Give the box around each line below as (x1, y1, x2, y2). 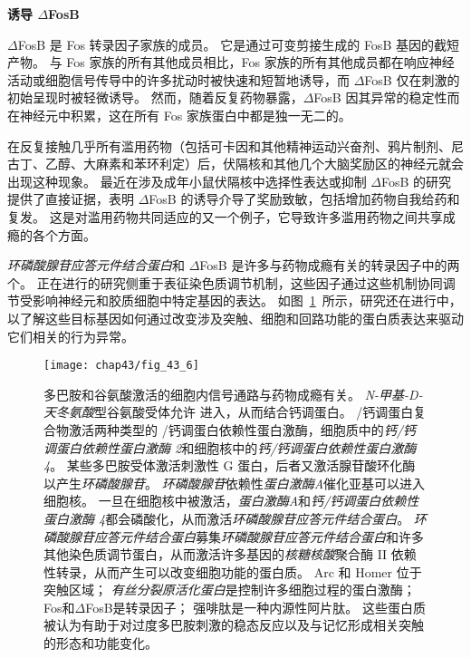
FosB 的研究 (381, 171, 452, 190)
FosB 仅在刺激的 (364, 70, 460, 89)
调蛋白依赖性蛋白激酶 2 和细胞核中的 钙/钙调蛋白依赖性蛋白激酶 (43, 438, 417, 457)
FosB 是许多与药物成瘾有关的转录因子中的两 (199, 256, 460, 275)
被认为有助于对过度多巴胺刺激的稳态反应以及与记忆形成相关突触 (43, 615, 424, 634)
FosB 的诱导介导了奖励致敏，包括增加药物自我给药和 (149, 189, 460, 208)
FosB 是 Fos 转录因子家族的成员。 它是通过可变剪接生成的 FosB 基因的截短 (17, 34, 459, 53)
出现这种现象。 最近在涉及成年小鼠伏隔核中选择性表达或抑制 (7, 171, 367, 190)
